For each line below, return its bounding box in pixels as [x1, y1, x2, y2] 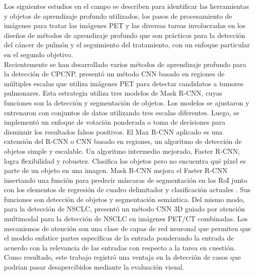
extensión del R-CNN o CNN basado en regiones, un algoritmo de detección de [4, 136, 242, 146]
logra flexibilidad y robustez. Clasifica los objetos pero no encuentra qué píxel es [4, 155, 246, 166]
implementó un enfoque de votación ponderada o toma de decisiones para [4, 117, 225, 127]
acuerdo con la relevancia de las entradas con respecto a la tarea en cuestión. [4, 242, 236, 252]
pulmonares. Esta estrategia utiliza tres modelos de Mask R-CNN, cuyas [4, 88, 223, 98]
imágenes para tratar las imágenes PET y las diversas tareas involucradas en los [4, 20, 246, 31]
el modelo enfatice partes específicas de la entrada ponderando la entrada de [4, 233, 234, 243]
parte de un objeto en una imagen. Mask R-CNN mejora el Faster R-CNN [4, 165, 227, 175]
